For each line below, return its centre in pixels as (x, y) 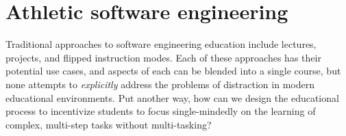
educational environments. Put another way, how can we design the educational (172, 97)
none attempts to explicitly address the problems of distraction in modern (160, 84)
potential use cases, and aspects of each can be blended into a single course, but (173, 71)
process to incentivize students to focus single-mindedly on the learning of (161, 111)
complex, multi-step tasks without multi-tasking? (109, 124)
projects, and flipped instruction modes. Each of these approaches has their (163, 57)
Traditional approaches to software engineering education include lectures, (161, 44)
